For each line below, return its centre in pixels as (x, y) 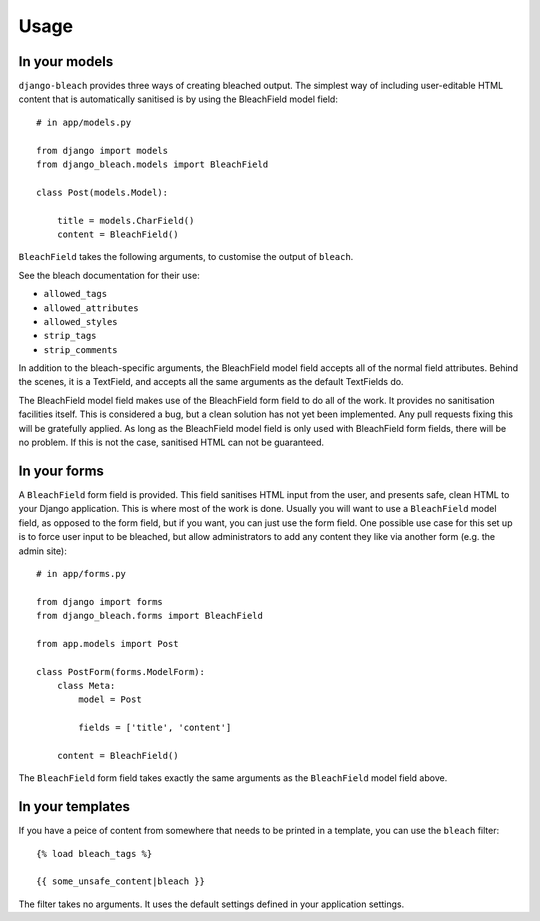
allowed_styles (81, 321)
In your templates (74, 806)
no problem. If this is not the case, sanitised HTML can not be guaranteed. (171, 442)
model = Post (110, 699)
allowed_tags (75, 294)
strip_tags (70, 336)
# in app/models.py (84, 122)
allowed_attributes (91, 308)
